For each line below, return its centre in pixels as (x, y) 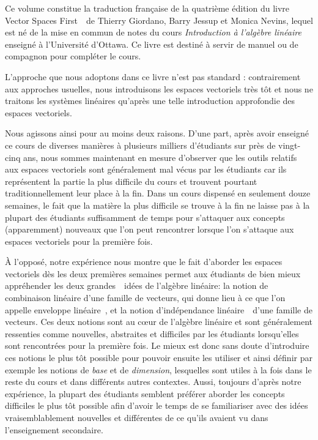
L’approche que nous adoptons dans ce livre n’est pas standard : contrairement (153, 76)
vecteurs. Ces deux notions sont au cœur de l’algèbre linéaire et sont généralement (159, 322)
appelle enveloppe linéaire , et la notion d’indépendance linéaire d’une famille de (159, 309)
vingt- (290, 145)
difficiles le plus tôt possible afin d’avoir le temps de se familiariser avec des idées (157, 405)
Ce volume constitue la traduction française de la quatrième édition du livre (147, 8)
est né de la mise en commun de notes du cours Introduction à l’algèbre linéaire (153, 32)
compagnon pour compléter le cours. (73, 56)
